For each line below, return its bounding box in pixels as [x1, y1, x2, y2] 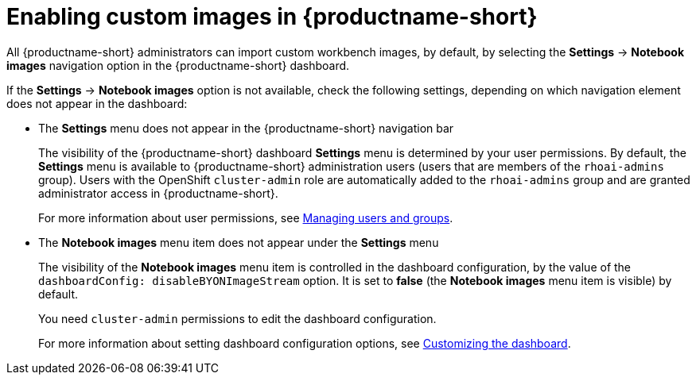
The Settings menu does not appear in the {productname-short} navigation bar [38, 121, 454, 135]
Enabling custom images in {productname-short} [6, 3, 538, 30]
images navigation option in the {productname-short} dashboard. [6, 58, 350, 72]
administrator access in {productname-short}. [38, 186, 278, 200]
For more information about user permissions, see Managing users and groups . [38, 210, 453, 225]
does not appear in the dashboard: [6, 96, 188, 110]
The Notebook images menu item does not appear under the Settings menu [38, 235, 439, 249]
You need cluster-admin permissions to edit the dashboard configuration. [38, 311, 437, 325]
